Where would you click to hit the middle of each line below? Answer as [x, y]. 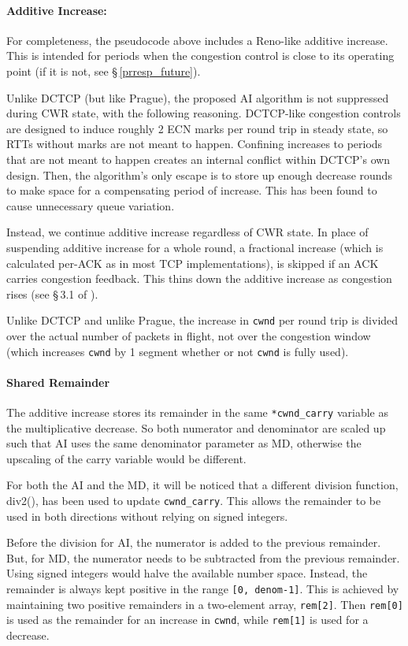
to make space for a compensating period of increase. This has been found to [192, 190]
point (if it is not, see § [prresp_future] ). [104, 71]
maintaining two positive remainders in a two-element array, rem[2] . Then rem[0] [205, 604]
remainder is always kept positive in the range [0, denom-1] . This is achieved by [203, 589]
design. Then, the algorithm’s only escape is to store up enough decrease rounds [199, 174]
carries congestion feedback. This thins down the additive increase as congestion [199, 278]
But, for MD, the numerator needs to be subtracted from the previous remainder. [203, 557]
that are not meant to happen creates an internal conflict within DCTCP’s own [198, 159]
